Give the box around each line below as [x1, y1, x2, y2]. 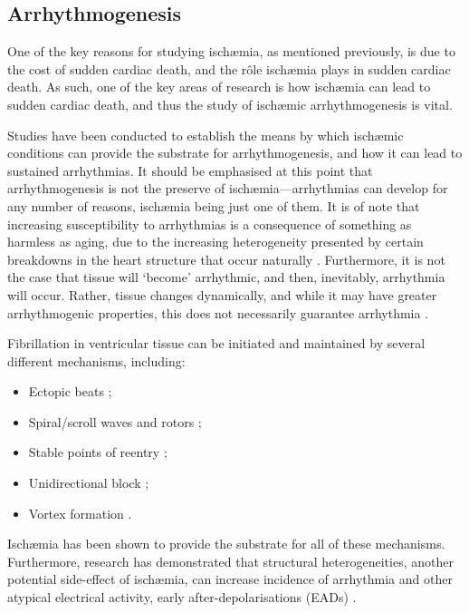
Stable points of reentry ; [28, 443, 167, 462]
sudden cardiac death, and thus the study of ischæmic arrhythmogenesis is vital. [7, 94, 453, 113]
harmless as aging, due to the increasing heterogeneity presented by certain [7, 232, 424, 251]
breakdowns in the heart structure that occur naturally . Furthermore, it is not [7, 249, 445, 268]
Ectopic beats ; [28, 382, 112, 401]
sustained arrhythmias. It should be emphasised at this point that [7, 161, 373, 180]
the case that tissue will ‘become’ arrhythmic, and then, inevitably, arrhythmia [7, 268, 445, 287]
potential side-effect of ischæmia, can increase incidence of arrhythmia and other [7, 569, 453, 589]
